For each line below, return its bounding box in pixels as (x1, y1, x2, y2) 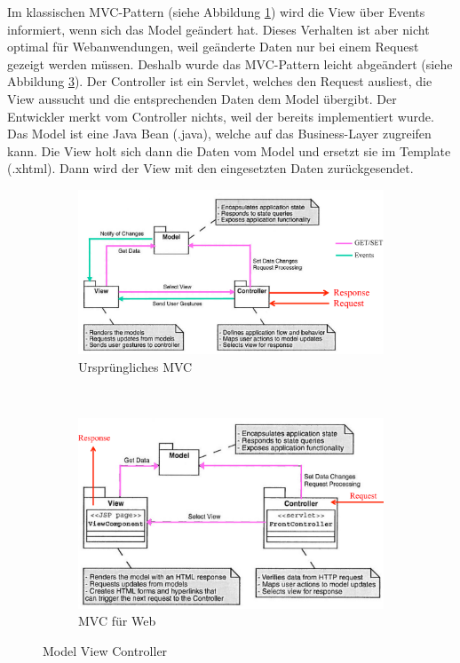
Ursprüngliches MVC (78, 357, 193, 375)
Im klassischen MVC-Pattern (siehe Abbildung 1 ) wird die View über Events (7, 3, 425, 20)
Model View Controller (43, 642, 168, 659)
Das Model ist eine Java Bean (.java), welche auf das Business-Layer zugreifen (7, 124, 432, 143)
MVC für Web (78, 612, 156, 630)
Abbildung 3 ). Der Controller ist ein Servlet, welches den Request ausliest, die (7, 72, 432, 91)
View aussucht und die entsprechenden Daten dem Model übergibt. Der (7, 89, 397, 107)
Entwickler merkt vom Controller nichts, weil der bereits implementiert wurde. (7, 107, 434, 125)
